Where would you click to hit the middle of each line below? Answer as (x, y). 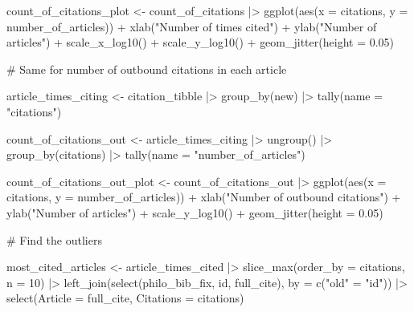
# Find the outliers (54, 239)
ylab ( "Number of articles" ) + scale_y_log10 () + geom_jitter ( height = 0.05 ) (195, 212)
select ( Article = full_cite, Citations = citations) (125, 298)
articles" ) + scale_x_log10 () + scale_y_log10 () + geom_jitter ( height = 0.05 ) (201, 42)
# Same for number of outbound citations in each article (147, 69)
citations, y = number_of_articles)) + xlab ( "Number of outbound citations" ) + (204, 197)
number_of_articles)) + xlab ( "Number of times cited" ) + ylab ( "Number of (192, 26)
